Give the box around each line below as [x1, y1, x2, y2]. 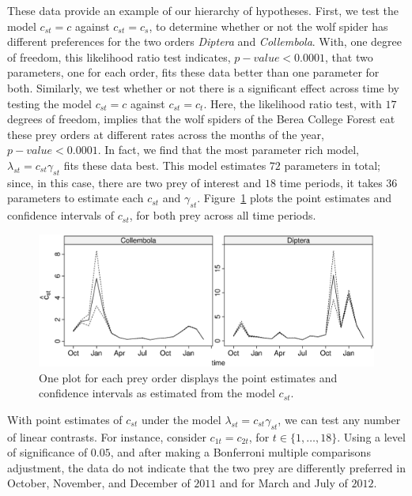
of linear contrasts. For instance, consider [7, 428, 206, 445]
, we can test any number [278, 411, 401, 427]
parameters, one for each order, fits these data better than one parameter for [7, 64, 380, 81]
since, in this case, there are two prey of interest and [7, 174, 262, 190]
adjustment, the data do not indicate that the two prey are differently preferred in [7, 459, 406, 475]
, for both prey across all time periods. [129, 207, 316, 224]
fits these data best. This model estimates [63, 156, 266, 173]
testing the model [7, 95, 93, 111]
